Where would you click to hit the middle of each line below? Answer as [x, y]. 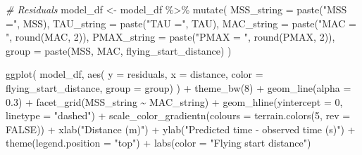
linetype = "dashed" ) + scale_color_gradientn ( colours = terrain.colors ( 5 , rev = [178, 115]
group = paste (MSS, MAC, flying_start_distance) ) [119, 50]
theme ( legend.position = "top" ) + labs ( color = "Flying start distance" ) [158, 143]
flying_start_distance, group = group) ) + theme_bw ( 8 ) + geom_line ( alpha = [179, 87]
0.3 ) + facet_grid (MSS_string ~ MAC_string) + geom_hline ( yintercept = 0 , [174, 101]
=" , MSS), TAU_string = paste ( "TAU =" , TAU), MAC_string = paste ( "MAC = [181, 23]
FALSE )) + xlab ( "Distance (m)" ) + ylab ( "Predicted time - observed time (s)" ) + [181, 129]
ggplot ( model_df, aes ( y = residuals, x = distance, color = [135, 74]
